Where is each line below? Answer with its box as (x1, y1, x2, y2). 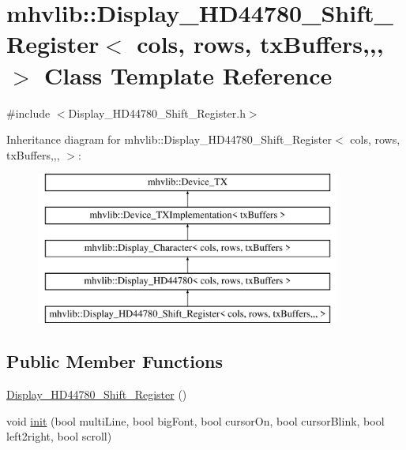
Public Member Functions (6, 349, 223, 373)
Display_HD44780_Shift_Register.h (68, 104, 246, 121)
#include (6, 104, 51, 121)
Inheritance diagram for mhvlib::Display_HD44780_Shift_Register (6, 131, 333, 148)
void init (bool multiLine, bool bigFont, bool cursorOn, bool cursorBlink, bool (6, 412, 385, 429)
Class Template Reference (44, 58, 333, 91)
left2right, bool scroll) (6, 428, 112, 444)
